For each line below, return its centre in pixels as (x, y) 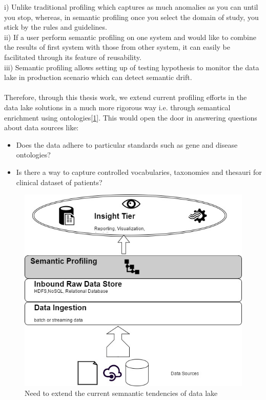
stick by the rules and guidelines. (56, 27)
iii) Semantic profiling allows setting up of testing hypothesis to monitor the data (132, 67)
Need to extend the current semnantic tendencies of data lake (121, 393)
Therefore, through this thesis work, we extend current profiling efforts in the (126, 97)
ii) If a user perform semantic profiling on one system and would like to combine (130, 37)
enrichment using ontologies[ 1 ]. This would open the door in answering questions (131, 117)
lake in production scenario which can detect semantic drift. (98, 77)
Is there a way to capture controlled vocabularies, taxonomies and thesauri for (139, 172)
